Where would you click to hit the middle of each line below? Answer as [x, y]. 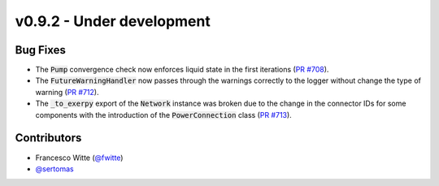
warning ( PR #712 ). [67, 92]
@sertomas [54, 169]
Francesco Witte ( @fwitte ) [79, 158]
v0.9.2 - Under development [113, 21]
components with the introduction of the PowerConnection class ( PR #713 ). [163, 115]
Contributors [48, 138]
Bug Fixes [41, 50]
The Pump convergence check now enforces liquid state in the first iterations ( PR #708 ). [182, 70]
